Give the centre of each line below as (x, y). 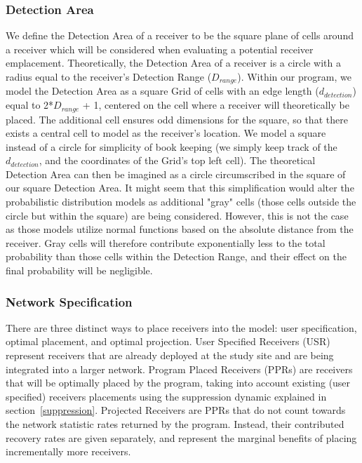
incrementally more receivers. (68, 451)
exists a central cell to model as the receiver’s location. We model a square (166, 133)
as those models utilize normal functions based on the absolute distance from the (180, 229)
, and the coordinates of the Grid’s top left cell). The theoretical (177, 160)
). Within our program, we (294, 76)
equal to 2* (30, 105)
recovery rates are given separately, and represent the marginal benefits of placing (181, 437)
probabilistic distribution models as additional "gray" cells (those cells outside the (181, 202)
